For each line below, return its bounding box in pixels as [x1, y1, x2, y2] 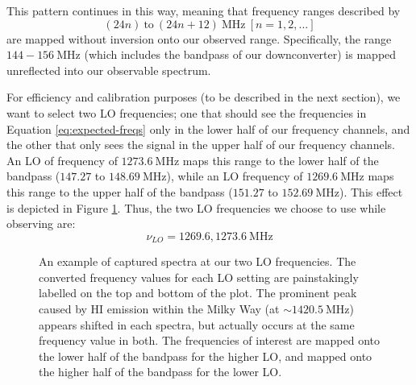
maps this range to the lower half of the [182, 151, 379, 168]
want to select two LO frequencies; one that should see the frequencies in [6, 104, 367, 121]
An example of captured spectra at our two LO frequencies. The [39, 253, 356, 270]
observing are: [6, 215, 76, 232]
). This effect [339, 183, 403, 200]
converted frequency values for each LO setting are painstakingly [39, 268, 359, 285]
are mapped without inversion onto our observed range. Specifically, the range [6, 30, 392, 47]
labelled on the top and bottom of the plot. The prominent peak [39, 284, 357, 301]
